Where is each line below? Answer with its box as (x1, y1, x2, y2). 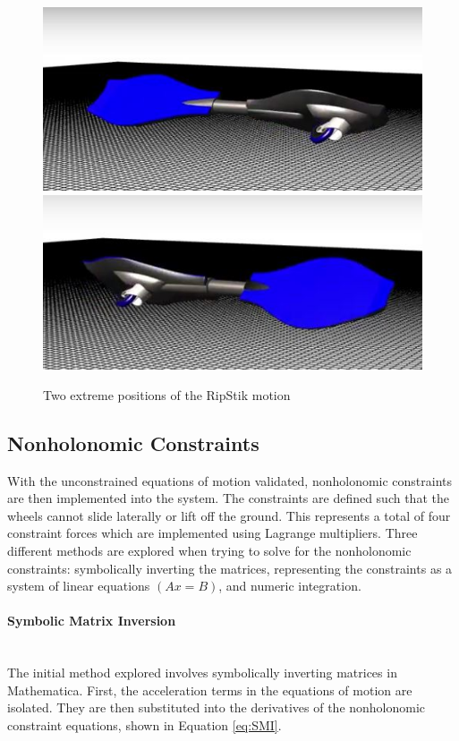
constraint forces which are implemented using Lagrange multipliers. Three (7, 524, 418, 542)
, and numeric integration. (218, 576, 361, 595)
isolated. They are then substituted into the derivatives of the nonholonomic (7, 698, 426, 717)
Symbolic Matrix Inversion (7, 611, 176, 630)
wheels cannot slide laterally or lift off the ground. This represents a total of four (7, 506, 451, 524)
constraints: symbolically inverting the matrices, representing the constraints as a (7, 558, 453, 577)
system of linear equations (7, 576, 150, 595)
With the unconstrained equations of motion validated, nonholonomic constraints (7, 471, 453, 490)
